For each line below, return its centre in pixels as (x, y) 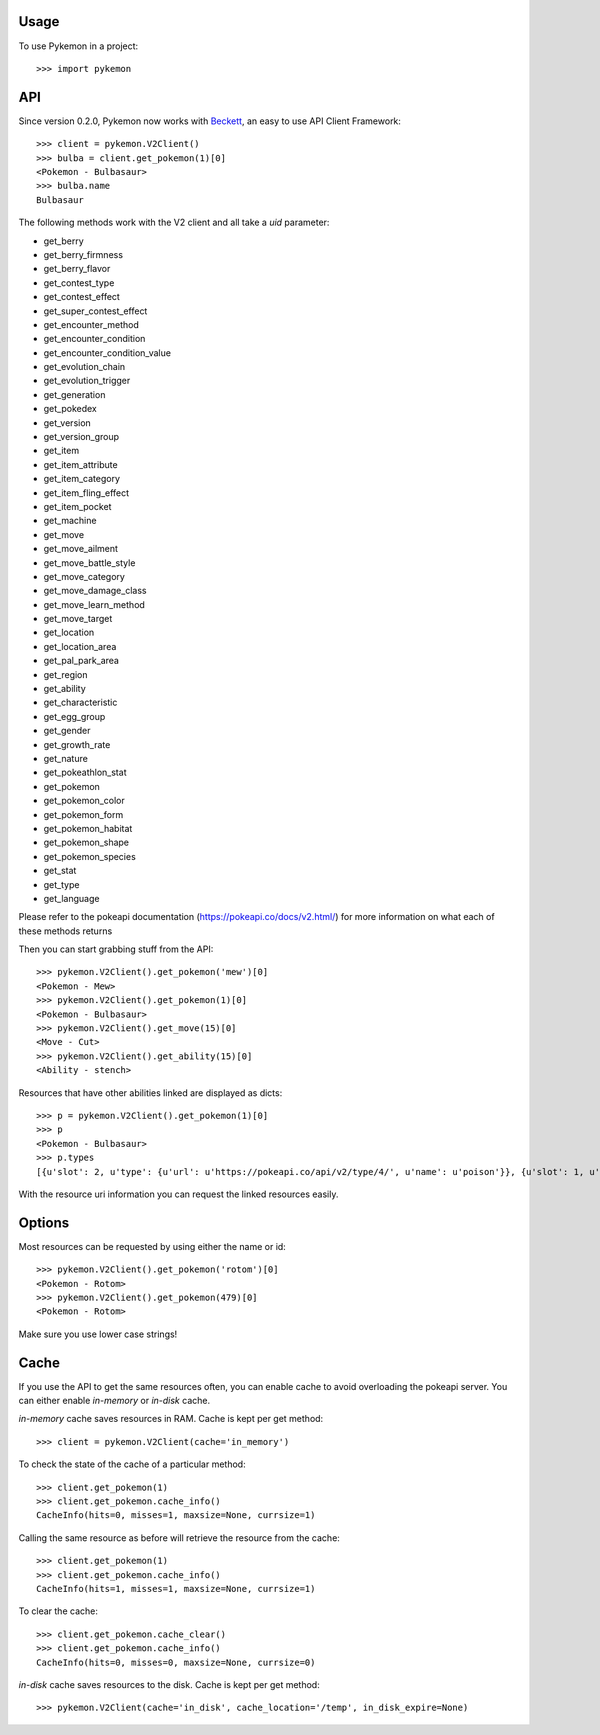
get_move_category (84, 576)
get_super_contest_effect (95, 311)
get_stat (60, 871)
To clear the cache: (58, 1611)
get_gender (67, 731)
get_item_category (81, 479)
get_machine (70, 521)
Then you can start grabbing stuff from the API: (116, 949)
